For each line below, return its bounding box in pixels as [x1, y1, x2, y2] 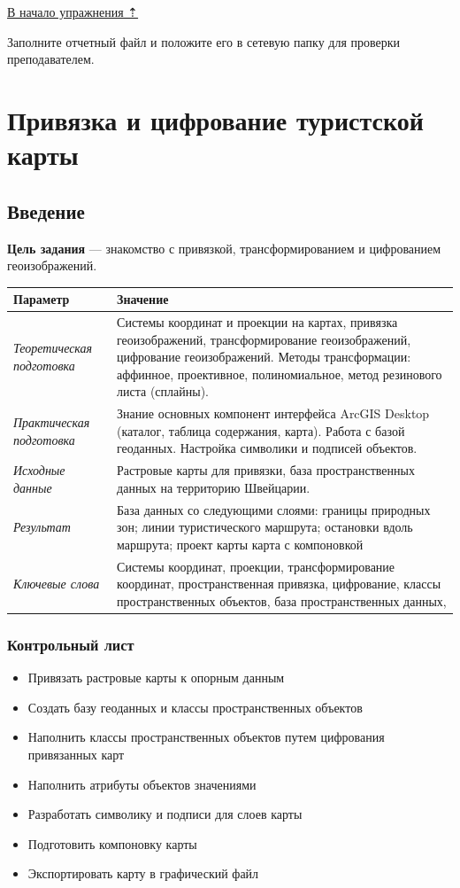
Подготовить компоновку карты [27, 834, 197, 853]
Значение [117, 290, 169, 308]
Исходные [13, 461, 65, 479]
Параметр [13, 290, 70, 308]
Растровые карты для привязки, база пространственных [117, 461, 415, 479]
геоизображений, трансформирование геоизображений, [117, 330, 411, 348]
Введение [7, 197, 85, 224]
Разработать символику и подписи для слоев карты [27, 805, 303, 823]
